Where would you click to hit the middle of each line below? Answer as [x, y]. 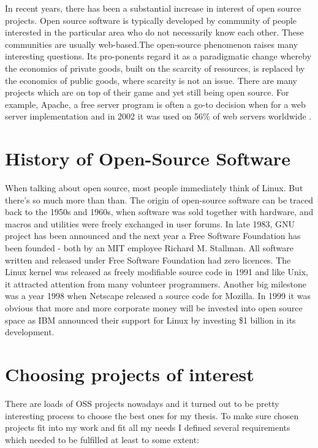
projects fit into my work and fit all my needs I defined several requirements [148, 427]
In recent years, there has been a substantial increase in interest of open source [153, 8]
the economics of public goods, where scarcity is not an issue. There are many [151, 80]
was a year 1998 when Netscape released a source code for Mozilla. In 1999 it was [158, 296]
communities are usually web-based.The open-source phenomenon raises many [152, 44]
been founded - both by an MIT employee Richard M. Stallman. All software [149, 248]
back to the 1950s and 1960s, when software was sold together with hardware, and [159, 212]
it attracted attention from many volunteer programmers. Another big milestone [156, 283]
